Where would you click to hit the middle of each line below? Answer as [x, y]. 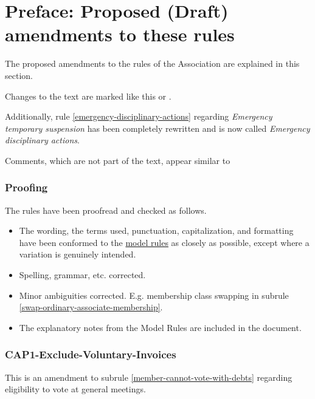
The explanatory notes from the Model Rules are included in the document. [160, 327]
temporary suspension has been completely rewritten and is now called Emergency [157, 128]
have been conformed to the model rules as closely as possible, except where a [164, 242]
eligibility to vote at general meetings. [75, 389]
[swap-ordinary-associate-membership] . [91, 307]
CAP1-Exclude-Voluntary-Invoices [91, 354]
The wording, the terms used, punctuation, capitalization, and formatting [156, 230]
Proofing [26, 187]
